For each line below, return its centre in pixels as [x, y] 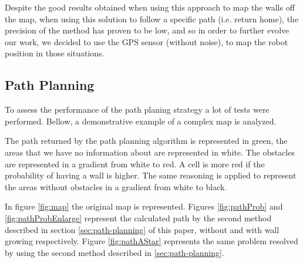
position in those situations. [55, 53]
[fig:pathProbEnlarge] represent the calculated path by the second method [138, 218]
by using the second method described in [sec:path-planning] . [115, 252]
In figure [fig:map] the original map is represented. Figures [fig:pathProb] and [144, 206]
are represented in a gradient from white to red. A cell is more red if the [135, 163]
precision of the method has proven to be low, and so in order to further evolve [147, 30]
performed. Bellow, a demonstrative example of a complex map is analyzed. [141, 121]
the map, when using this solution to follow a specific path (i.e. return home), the [152, 18]
